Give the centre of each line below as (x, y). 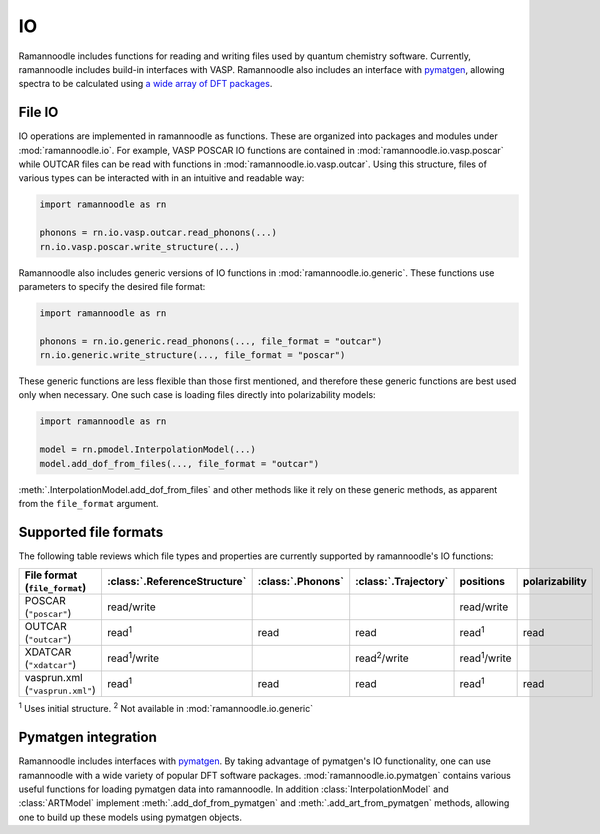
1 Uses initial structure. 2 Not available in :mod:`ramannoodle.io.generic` (166, 708)
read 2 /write (382, 657)
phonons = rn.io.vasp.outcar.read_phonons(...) (158, 233)
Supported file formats (91, 531)
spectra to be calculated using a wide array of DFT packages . (145, 84)
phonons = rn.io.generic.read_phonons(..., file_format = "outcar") (211, 341)
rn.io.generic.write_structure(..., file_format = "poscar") (192, 355)
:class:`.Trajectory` (402, 582)
